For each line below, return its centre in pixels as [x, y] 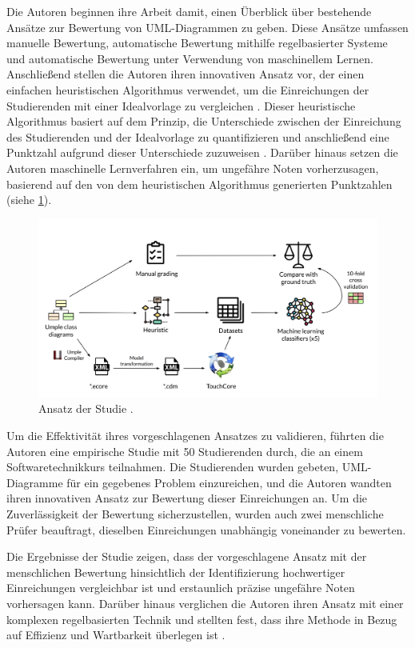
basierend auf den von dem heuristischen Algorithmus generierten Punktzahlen [200, 184]
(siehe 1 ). [29, 200]
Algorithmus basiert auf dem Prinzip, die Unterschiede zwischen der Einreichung [204, 121]
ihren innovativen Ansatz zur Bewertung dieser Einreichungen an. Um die [187, 498]
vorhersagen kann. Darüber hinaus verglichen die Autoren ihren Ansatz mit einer [205, 604]
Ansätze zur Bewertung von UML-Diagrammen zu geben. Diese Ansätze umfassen [207, 27]
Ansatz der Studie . [86, 408]
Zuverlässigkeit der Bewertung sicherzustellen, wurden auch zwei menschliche [195, 514]
